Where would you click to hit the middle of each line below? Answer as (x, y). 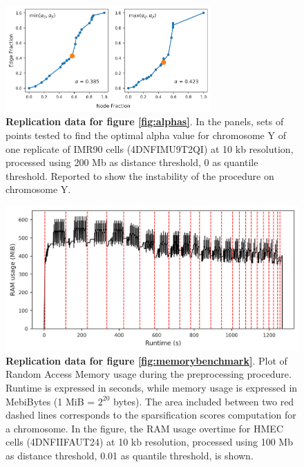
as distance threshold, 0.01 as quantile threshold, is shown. (130, 455)
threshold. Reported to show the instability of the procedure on (140, 175)
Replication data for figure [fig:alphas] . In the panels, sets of (145, 121)
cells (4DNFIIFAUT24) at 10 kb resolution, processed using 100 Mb (149, 442)
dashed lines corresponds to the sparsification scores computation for (151, 415)
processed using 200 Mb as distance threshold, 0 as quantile (132, 162)
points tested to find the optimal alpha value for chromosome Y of (146, 135)
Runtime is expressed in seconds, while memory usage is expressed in (152, 387)
